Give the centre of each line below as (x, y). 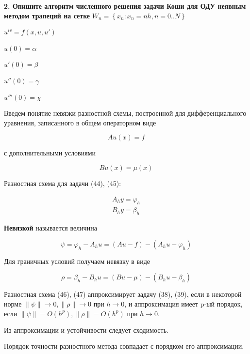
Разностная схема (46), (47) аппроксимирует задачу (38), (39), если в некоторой (123, 294)
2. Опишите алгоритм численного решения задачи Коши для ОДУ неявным (125, 6)
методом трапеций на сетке (47, 15)
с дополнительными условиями (50, 153)
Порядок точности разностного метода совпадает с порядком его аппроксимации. (124, 346)
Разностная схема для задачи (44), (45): (63, 183)
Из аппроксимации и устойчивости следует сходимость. (86, 330)
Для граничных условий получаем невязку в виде (77, 261)
